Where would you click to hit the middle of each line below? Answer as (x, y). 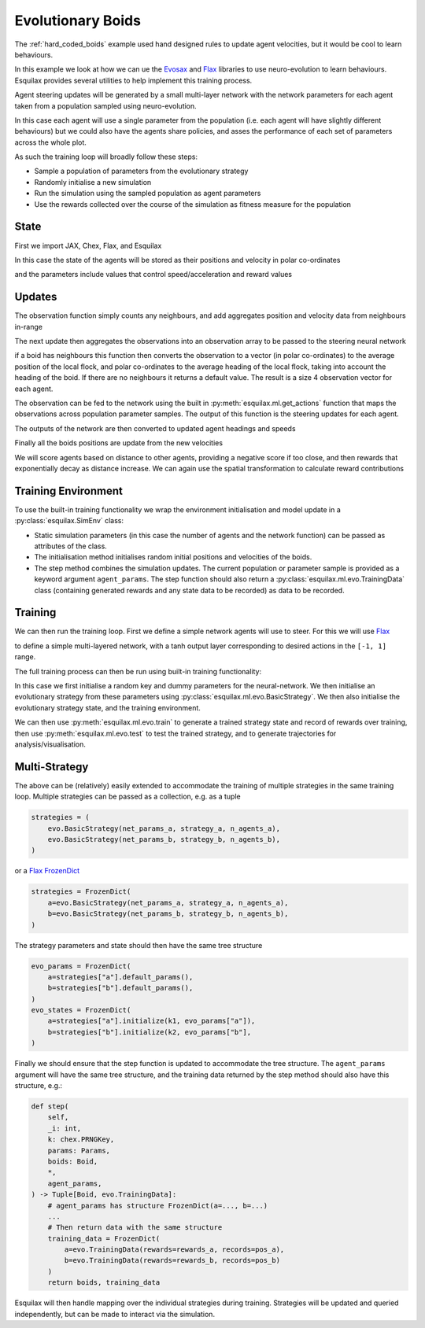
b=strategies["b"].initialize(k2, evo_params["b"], (150, 1032)
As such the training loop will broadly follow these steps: (106, 157)
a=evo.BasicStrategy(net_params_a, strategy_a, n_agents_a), (168, 902)
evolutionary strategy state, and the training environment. (107, 707)
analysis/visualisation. (50, 744)
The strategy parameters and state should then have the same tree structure (139, 945)
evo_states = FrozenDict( (81, 1010)
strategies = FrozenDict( (81, 892)
